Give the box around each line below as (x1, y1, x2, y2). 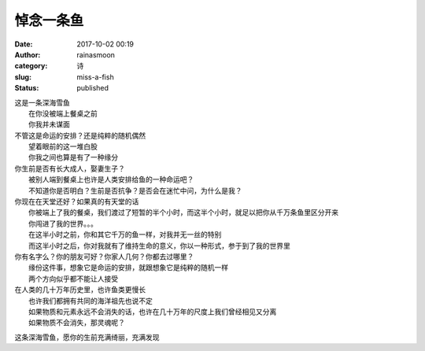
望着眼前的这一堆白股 (28, 142, 98, 151)
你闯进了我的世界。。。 (28, 219, 98, 228)
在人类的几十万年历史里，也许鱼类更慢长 (14, 285, 146, 294)
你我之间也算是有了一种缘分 (28, 153, 118, 162)
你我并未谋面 (28, 120, 70, 129)
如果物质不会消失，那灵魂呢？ (28, 318, 125, 327)
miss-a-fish (76, 72, 114, 82)
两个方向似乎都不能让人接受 (28, 274, 118, 283)
